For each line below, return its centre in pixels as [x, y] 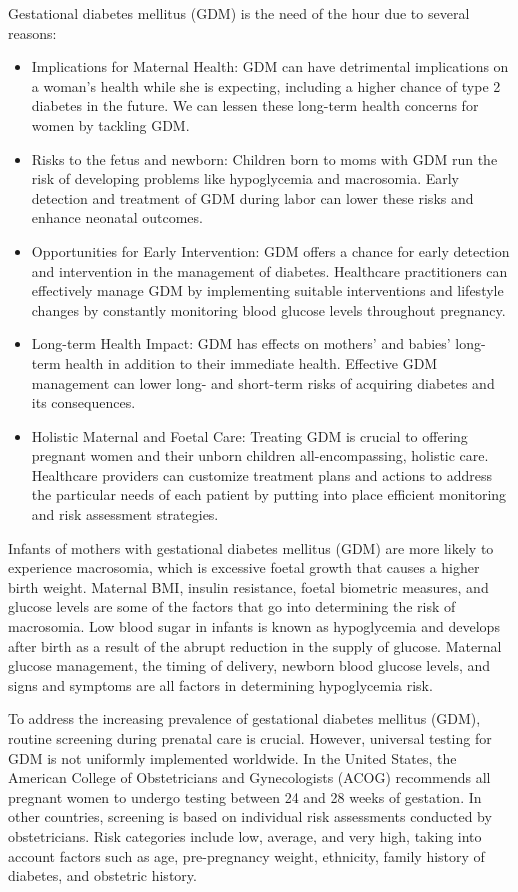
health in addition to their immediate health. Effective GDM [251, 362]
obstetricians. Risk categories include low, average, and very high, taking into [245, 835]
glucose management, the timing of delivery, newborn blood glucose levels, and [249, 665]
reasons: [32, 32]
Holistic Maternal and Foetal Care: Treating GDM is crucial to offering [249, 435]
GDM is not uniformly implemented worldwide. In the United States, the [232, 757]
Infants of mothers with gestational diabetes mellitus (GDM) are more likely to [251, 547]
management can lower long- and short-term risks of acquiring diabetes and [263, 382]
